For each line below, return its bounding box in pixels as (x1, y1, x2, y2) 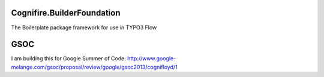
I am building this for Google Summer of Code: (11, 55, 126, 62)
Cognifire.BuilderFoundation (11, 8, 121, 18)
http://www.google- (127, 55, 176, 62)
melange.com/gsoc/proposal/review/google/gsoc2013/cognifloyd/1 (11, 63, 178, 70)
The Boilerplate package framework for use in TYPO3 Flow (11, 24, 157, 31)
